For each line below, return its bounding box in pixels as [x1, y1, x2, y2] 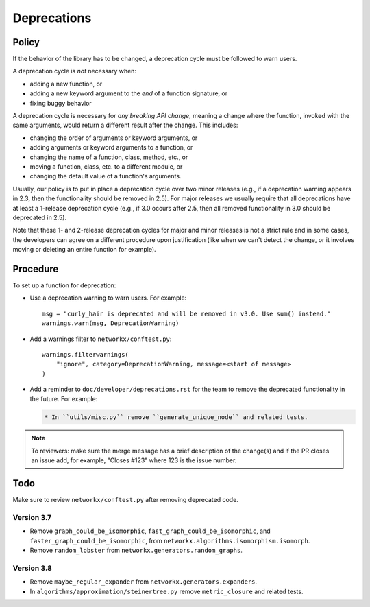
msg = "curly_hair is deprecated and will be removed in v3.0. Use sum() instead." [42, 309, 332, 318]
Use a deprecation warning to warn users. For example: [29, 294, 187, 302]
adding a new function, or [29, 80, 103, 88]
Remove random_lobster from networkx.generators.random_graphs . [29, 546, 243, 555]
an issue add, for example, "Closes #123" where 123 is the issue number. [31, 456, 237, 464]
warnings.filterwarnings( [42, 350, 129, 358]
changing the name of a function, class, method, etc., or [29, 153, 188, 161]
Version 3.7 [12, 512, 52, 522]
